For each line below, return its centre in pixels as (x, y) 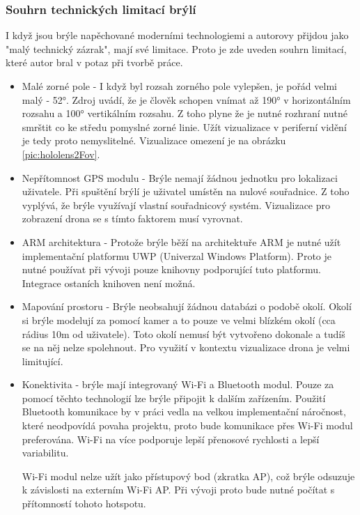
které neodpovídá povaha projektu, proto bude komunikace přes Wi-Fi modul (187, 425)
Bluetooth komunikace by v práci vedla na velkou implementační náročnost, (184, 412)
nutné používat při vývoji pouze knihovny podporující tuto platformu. (171, 269)
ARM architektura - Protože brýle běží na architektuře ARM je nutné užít (181, 241)
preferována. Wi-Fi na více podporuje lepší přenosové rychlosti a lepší (171, 439)
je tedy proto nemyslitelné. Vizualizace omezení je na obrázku (154, 140)
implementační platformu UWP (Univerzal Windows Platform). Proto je (177, 255)
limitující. (42, 361)
